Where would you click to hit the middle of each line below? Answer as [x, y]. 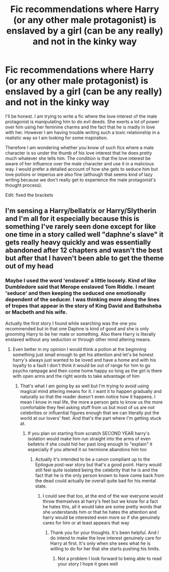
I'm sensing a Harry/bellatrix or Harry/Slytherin [81, 211]
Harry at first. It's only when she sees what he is [100, 543]
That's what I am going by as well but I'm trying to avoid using [84, 386]
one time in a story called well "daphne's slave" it [84, 234]
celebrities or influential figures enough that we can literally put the [90, 413]
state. [41, 486]
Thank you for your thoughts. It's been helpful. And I [104, 533]
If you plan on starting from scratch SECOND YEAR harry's [89, 433]
